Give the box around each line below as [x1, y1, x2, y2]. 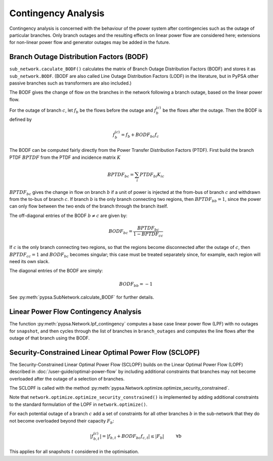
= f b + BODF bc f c [121, 132, 159, 139]
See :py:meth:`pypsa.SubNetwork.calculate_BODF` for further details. [9, 294, 154, 301]
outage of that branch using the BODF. [9, 334, 90, 341]
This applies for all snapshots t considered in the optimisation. [9, 448, 139, 455]
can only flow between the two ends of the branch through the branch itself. [9, 203, 168, 209]
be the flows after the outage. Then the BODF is [162, 107, 262, 113]
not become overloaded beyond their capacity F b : [9, 417, 114, 425]
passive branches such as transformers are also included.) [9, 80, 132, 86]
